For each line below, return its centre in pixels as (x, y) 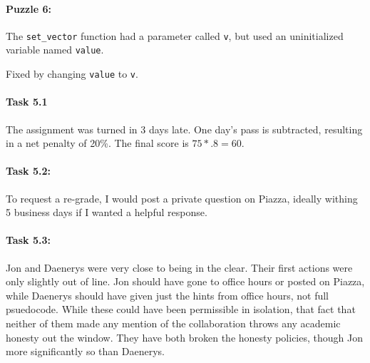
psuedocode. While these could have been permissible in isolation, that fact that (181, 309)
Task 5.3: (28, 240)
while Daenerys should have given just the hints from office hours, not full (167, 295)
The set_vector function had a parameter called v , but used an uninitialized (175, 35)
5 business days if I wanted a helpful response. (107, 212)
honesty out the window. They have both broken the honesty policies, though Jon (184, 337)
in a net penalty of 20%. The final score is (97, 143)
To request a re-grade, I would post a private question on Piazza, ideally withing (182, 198)
